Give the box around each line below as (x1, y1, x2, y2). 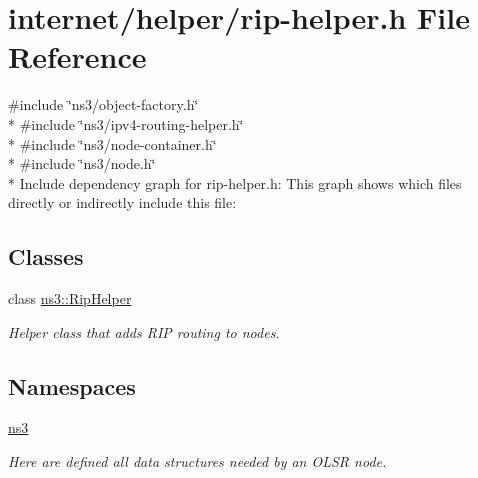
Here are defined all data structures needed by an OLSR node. (8, 451, 387, 472)
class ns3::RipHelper (8, 288, 132, 309)
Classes (8, 241, 84, 272)
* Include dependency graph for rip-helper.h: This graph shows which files (8, 172, 462, 193)
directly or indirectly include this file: (8, 192, 237, 213)
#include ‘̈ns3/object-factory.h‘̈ (8, 94, 199, 115)
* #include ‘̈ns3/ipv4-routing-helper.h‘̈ (8, 113, 244, 134)
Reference (8, 36, 147, 77)
